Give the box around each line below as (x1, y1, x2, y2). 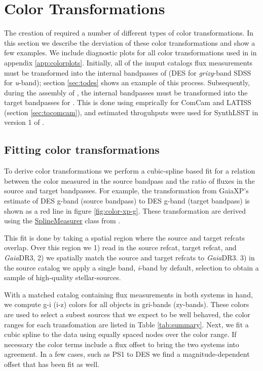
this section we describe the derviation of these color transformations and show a (4, 37, 255, 48)
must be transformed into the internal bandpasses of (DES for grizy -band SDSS (4, 67, 251, 78)
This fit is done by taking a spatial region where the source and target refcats (4, 232, 245, 243)
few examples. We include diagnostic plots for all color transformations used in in (4, 47, 257, 58)
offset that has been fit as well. (4, 358, 100, 369)
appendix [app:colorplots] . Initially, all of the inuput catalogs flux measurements (4, 57, 253, 68)
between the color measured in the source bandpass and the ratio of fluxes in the (4, 175, 255, 186)
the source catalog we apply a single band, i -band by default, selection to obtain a (4, 262, 259, 273)
